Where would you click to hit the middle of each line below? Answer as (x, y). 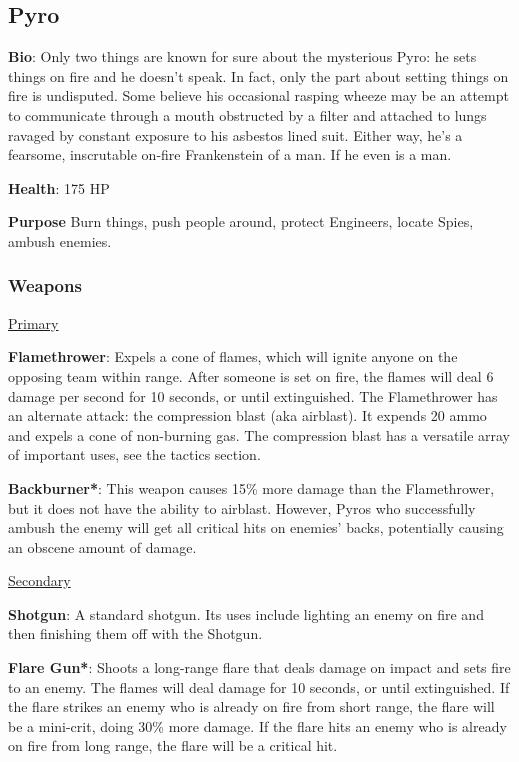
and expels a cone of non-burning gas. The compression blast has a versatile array (259, 434)
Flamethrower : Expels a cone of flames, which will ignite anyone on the (233, 356)
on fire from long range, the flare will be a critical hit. (173, 745)
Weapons (45, 285)
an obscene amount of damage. (102, 546)
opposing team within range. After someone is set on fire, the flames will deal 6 (251, 375)
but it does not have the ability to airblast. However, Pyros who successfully (242, 507)
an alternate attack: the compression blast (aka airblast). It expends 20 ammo (247, 415)
